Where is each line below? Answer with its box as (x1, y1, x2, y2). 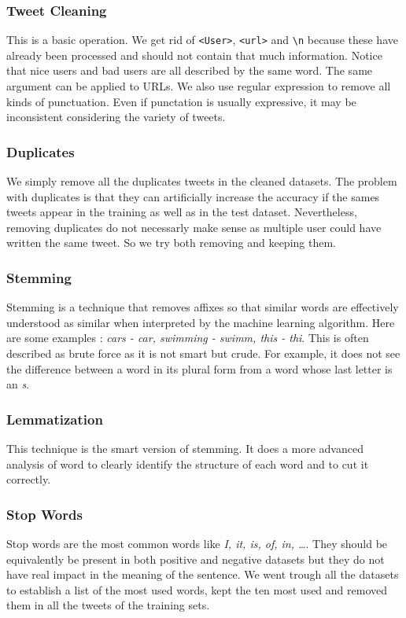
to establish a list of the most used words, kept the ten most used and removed (6, 581, 388, 598)
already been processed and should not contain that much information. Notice (6, 46, 382, 63)
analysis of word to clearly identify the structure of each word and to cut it (6, 455, 369, 472)
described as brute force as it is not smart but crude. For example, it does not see (6, 345, 400, 362)
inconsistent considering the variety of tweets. (6, 109, 226, 125)
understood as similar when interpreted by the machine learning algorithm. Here (6, 314, 395, 330)
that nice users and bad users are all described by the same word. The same (6, 62, 373, 79)
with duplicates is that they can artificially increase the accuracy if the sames (6, 188, 380, 204)
